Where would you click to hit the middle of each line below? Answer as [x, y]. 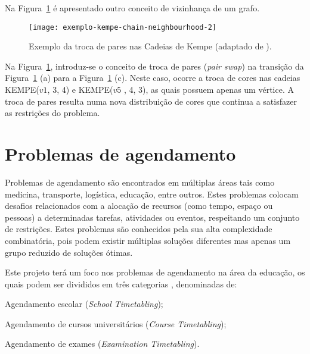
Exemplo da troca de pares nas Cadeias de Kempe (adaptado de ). [150, 46]
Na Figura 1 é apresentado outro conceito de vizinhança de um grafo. [132, 8]
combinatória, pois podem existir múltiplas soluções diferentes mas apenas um [148, 240]
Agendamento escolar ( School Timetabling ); [84, 304]
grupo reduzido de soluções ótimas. [69, 252]
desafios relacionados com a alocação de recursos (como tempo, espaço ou [139, 206]
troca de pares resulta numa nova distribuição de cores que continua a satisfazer [151, 101]
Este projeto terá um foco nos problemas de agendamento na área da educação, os [155, 272]
